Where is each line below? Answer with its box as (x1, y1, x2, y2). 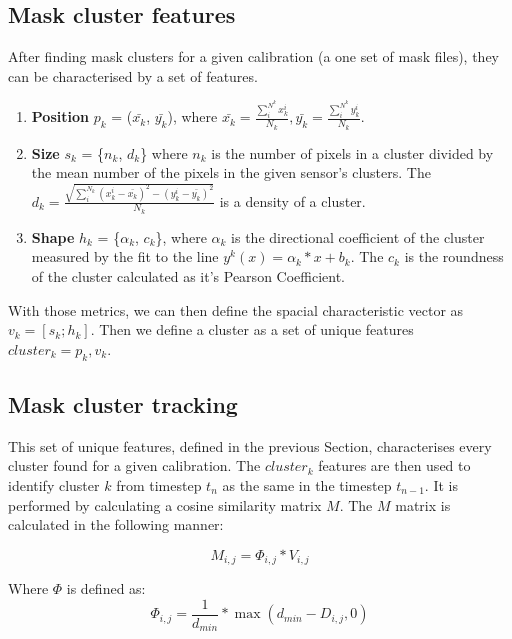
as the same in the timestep (222, 474, 392, 495)
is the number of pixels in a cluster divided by (211, 142, 494, 163)
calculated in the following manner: (8, 514, 224, 535)
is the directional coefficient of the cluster (231, 226, 485, 247)
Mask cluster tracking (8, 388, 238, 419)
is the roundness (404, 246, 504, 267)
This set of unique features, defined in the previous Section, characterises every (8, 435, 492, 456)
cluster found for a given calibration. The (8, 455, 261, 476)
